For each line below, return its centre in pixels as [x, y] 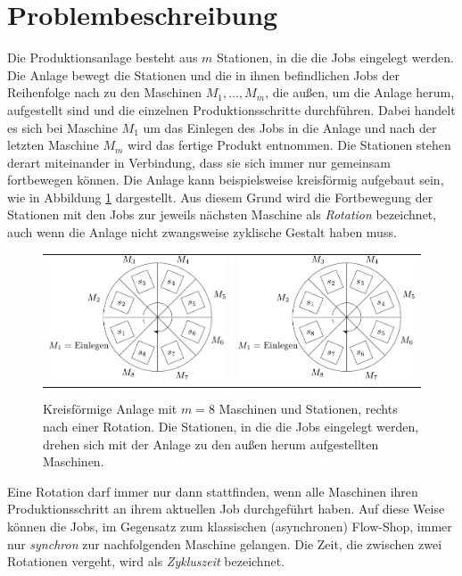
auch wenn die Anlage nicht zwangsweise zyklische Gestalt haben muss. [202, 232]
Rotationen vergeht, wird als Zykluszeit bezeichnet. [146, 561]
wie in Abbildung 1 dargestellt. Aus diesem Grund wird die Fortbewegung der [220, 197]
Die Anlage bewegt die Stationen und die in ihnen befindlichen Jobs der [203, 74]
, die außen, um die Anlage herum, [360, 92]
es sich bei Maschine [62, 127]
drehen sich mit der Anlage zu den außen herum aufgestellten [211, 444]
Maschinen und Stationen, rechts [308, 409]
